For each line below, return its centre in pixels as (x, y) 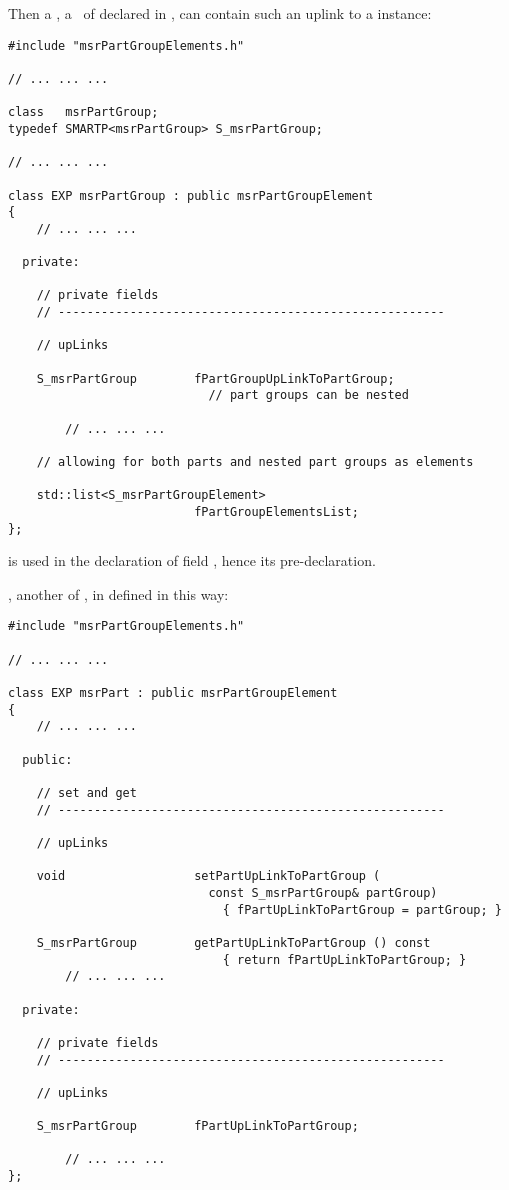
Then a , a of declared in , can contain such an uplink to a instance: (220, 13)
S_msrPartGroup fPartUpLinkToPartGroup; (197, 1126)
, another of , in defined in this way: (118, 593)
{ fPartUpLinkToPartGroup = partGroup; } (362, 909)
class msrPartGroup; (83, 112)
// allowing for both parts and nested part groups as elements (255, 462)
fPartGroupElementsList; (276, 511)
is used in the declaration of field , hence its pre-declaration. (192, 560)
